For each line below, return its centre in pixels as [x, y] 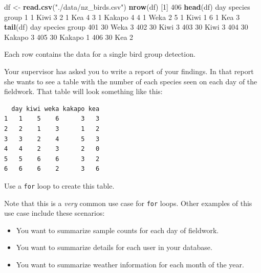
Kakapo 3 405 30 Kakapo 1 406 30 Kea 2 [69, 37]
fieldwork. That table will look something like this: [83, 91]
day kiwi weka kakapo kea [56, 109]
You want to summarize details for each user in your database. [114, 247]
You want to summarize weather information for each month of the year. [130, 264]
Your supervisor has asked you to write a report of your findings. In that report [129, 71]
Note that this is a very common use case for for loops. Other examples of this [128, 203]
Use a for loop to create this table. [59, 185]
